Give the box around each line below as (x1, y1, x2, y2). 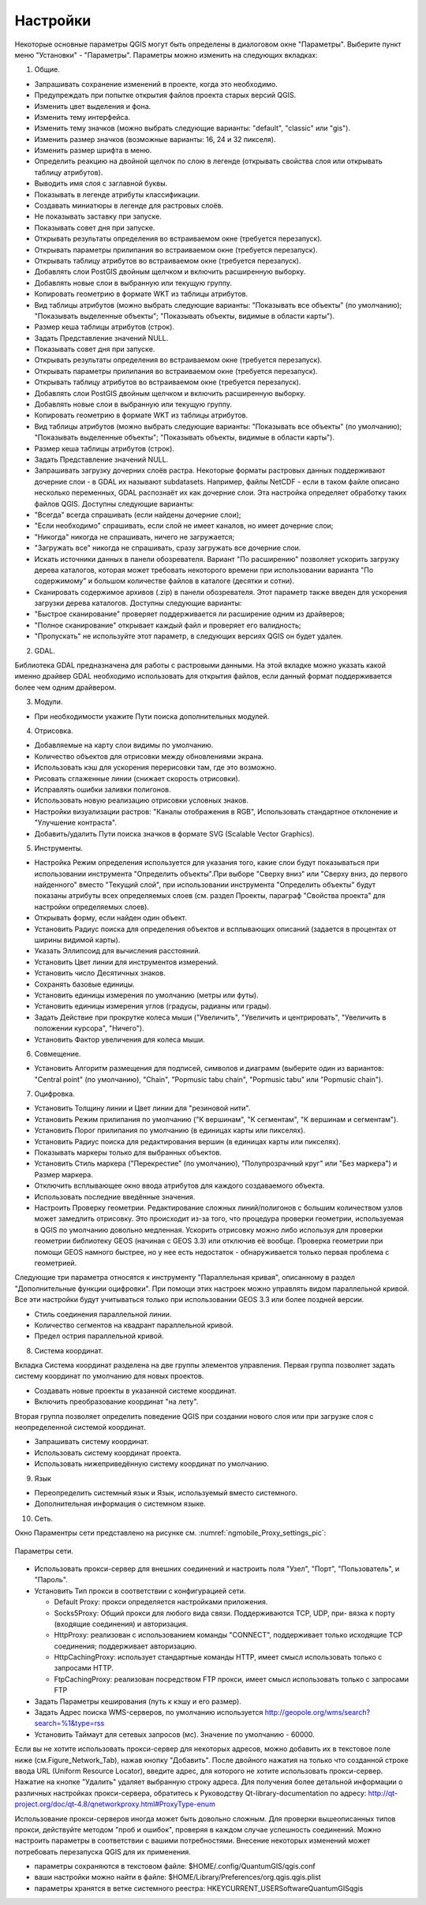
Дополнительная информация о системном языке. (34, 1499, 206, 1509)
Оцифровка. (34, 1089, 75, 1098)
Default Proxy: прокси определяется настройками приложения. (54, 1597, 268, 1607)
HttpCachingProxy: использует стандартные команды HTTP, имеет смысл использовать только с (54, 1652, 383, 1662)
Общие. (34, 65, 61, 74)
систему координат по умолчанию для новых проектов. (14, 1372, 204, 1381)
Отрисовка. (34, 726, 74, 735)
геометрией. (34, 1258, 77, 1267)
